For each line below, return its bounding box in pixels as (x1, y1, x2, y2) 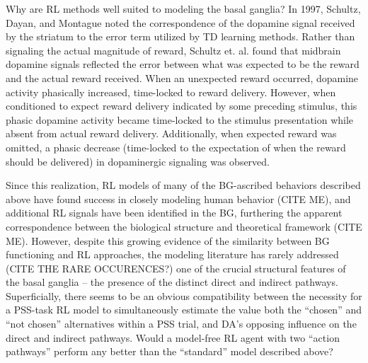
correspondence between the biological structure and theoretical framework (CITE (6, 219, 362, 234)
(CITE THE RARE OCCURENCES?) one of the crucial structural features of (6, 260, 346, 275)
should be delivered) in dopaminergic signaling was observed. (6, 154, 270, 168)
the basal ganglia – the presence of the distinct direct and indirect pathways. (6, 275, 338, 289)
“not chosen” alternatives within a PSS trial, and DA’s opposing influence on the (6, 316, 357, 331)
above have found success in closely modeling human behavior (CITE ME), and (6, 191, 351, 206)
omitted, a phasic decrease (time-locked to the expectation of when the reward (6, 139, 346, 154)
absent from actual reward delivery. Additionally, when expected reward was (6, 126, 337, 141)
